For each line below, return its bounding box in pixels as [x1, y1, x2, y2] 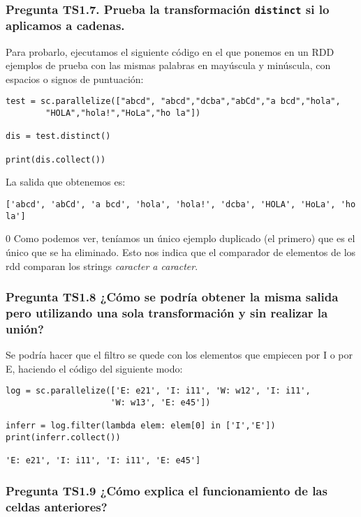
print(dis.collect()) [6, 154, 106, 165]
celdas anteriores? [6, 497, 108, 515]
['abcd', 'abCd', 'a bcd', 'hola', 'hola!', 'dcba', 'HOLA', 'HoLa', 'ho [6, 200, 356, 210]
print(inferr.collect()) [6, 432, 121, 442]
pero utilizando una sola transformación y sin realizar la [6, 304, 328, 321]
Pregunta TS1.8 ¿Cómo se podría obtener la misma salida [6, 288, 339, 306]
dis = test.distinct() [6, 131, 111, 142]
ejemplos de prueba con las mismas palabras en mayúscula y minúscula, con [6, 58, 331, 73]
